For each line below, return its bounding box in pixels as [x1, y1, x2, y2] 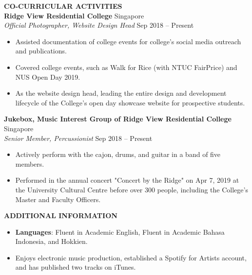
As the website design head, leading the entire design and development [15, 88, 227, 98]
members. [15, 158, 44, 169]
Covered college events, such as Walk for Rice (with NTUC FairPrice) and [15, 62, 237, 72]
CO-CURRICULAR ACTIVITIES [4, 1, 122, 11]
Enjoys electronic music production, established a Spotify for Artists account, [15, 252, 247, 262]
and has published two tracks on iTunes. [15, 262, 136, 272]
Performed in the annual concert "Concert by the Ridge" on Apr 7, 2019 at [15, 175, 239, 185]
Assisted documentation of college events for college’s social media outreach [15, 36, 241, 46]
